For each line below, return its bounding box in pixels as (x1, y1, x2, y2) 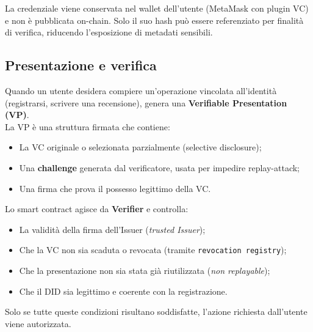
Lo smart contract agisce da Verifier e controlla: (5, 202, 189, 215)
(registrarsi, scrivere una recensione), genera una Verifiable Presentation (5, 96, 287, 109)
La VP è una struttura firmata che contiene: (5, 120, 170, 133)
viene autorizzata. (5, 317, 71, 330)
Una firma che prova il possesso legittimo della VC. (19, 182, 211, 194)
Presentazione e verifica (5, 56, 157, 75)
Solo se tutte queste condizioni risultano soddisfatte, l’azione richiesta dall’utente (5, 305, 308, 318)
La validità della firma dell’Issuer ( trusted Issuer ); (19, 223, 206, 235)
